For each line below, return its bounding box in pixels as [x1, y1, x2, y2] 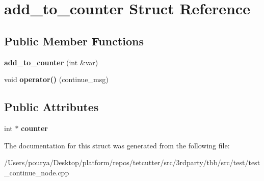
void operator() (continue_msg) [4, 74, 109, 85]
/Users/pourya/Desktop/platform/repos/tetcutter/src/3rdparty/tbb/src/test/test [4, 157, 260, 168]
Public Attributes [4, 99, 99, 115]
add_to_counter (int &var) [4, 57, 98, 67]
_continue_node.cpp [4, 167, 69, 177]
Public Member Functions [4, 33, 144, 48]
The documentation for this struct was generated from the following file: [4, 140, 230, 150]
